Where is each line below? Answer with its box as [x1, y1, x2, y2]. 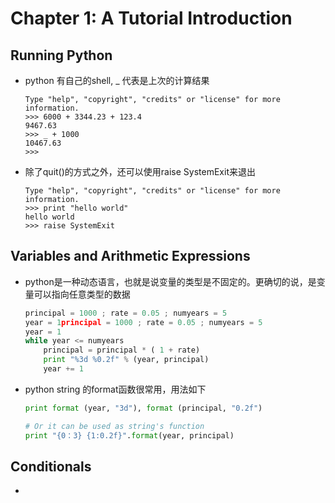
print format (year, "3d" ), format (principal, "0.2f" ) [24, 403, 263, 413]
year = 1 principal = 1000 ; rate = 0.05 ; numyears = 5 [24, 317, 263, 327]
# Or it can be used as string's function [24, 421, 205, 431]
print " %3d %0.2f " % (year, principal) [43, 355, 210, 365]
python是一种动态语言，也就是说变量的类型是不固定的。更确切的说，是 [24, 275, 317, 287]
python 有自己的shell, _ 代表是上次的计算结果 [24, 75, 210, 86]
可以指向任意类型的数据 [33, 288, 131, 300]
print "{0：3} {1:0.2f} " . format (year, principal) [24, 430, 235, 441]
